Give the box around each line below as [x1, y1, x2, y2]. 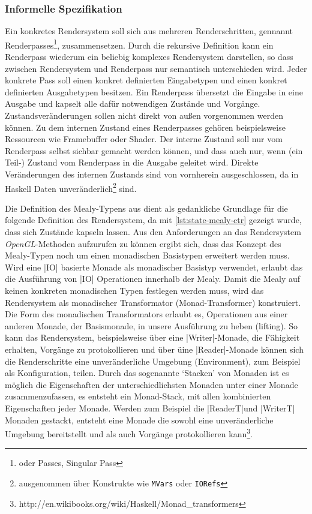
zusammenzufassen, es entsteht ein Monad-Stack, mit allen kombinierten [5, 390, 271, 402]
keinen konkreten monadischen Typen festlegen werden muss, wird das [5, 284, 264, 296]
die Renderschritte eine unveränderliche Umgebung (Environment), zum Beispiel [5, 354, 301, 367]
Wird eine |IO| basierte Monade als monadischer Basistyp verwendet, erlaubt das [5, 260, 303, 273]
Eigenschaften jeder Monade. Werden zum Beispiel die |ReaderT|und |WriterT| [5, 401, 295, 414]
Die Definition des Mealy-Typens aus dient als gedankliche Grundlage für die [5, 202, 288, 214]
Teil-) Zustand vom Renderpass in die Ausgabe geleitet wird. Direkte [5, 156, 259, 169]
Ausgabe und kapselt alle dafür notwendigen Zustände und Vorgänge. [5, 97, 260, 110]
